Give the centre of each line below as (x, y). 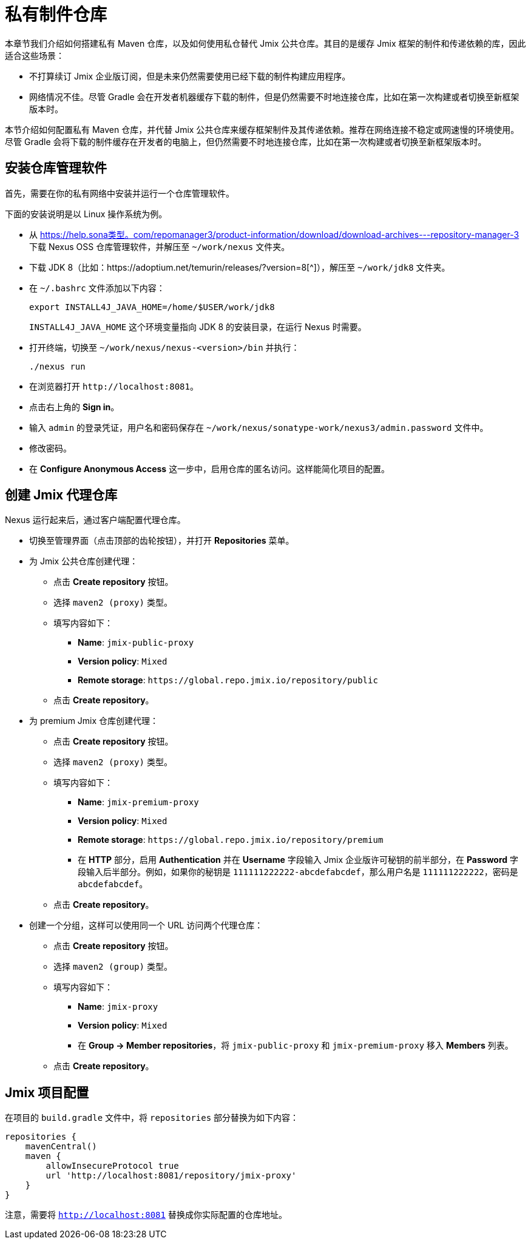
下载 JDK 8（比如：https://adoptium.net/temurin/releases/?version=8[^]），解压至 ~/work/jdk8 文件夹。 (240, 267)
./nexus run (57, 366)
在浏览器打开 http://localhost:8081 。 (114, 386)
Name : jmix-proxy (118, 1007)
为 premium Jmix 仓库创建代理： (94, 721)
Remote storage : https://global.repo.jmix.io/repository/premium (231, 840)
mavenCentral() (61, 1147)
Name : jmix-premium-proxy (138, 802)
